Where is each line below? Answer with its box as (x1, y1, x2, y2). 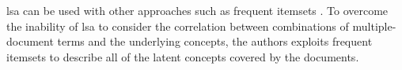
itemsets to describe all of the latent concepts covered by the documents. (6, 48, 359, 64)
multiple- (352, 17, 396, 34)
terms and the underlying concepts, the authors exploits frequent (57, 33, 373, 50)
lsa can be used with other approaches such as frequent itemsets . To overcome (6, 2, 389, 18)
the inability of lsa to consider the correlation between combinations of (6, 17, 349, 34)
